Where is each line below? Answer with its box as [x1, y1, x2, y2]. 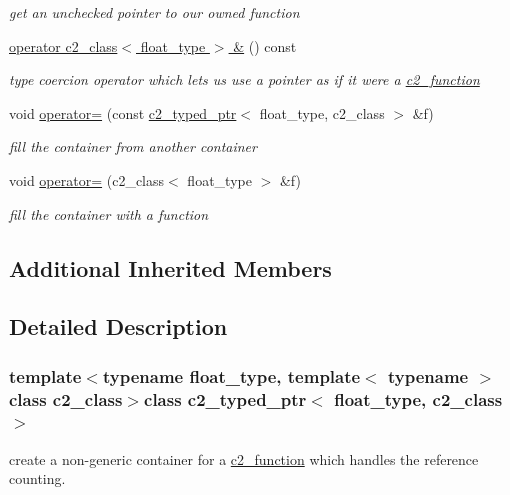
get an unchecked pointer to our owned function [9, 2, 300, 22]
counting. [9, 468, 66, 489]
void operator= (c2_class [9, 169, 165, 190]
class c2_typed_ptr [144, 386, 307, 411]
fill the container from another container [9, 136, 257, 157]
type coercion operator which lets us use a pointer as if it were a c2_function [9, 69, 480, 90]
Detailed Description [9, 311, 228, 342]
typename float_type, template [102, 363, 361, 388]
